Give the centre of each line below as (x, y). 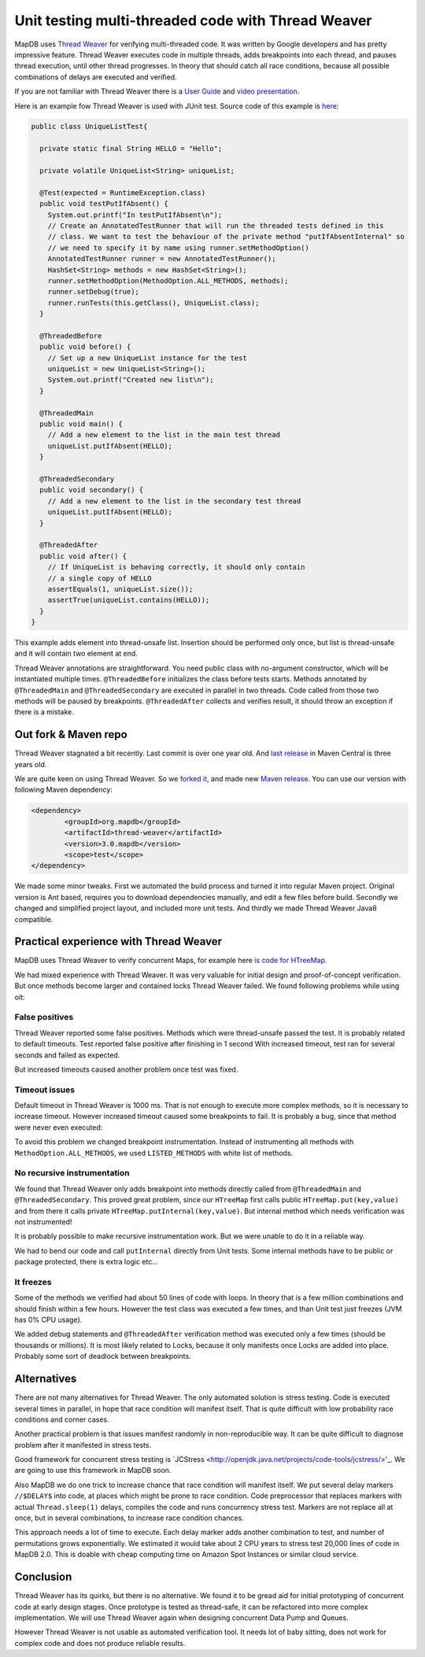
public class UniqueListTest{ (89, 127)
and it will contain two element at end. (76, 654)
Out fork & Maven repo (71, 734)
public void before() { (85, 347)
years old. (31, 764)
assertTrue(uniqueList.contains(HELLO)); (129, 600)
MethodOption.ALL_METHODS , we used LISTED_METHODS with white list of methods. (154, 1153)
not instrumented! (43, 1222)
